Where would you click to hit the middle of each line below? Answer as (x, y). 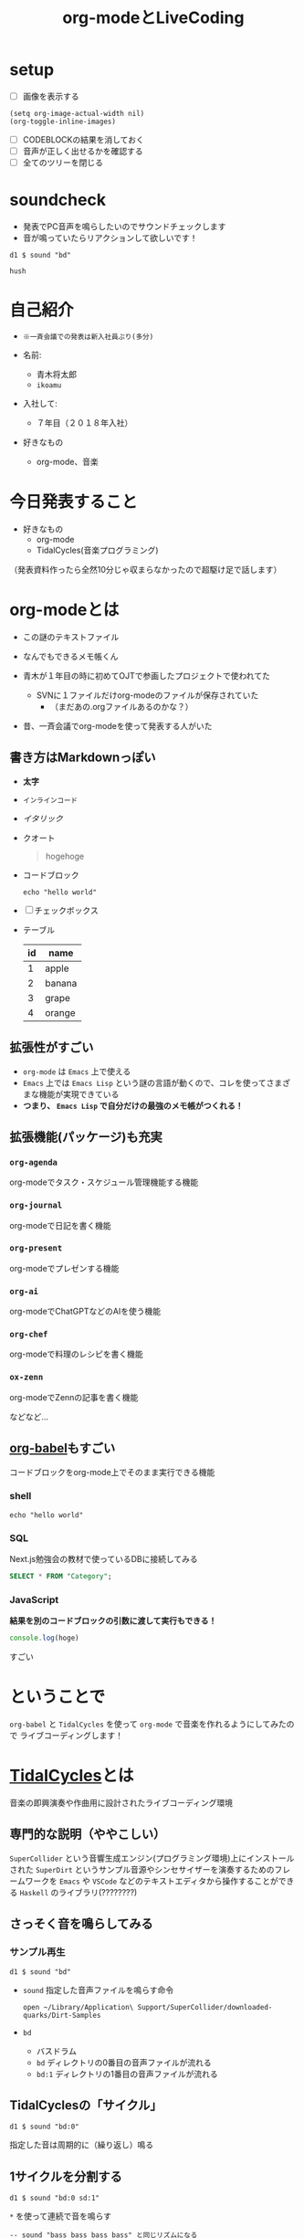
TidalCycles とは (72, 1776)
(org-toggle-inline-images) (63, 121)
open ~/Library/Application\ (78, 2007)
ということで (58, 1697)
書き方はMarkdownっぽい (83, 758)
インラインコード (50, 800)
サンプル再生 (37, 1952)
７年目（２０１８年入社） (84, 423)
